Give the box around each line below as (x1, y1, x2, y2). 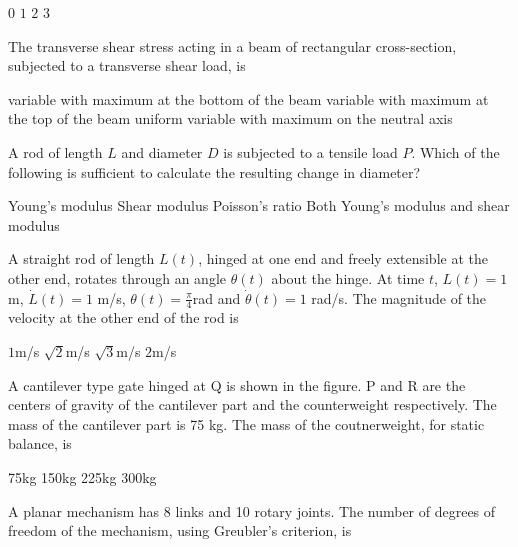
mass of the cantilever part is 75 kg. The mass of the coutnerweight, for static (8, 413, 485, 434)
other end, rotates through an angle (8, 267, 226, 288)
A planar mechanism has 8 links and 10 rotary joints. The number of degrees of (8, 500, 496, 521)
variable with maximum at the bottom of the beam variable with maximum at (8, 88, 489, 109)
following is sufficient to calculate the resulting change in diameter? (8, 161, 421, 182)
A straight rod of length (8, 248, 155, 269)
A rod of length (8, 141, 103, 162)
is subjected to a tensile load (223, 141, 398, 162)
